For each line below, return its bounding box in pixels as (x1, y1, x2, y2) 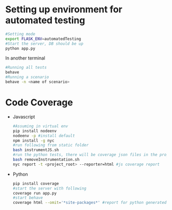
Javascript (12, 113, 35, 120)
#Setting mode (5, 31, 36, 36)
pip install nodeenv (12, 128, 57, 133)
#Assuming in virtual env (12, 123, 68, 129)
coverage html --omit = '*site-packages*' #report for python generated (12, 200, 167, 205)
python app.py (5, 46, 36, 51)
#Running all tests (5, 65, 47, 70)
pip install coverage (12, 181, 59, 186)
